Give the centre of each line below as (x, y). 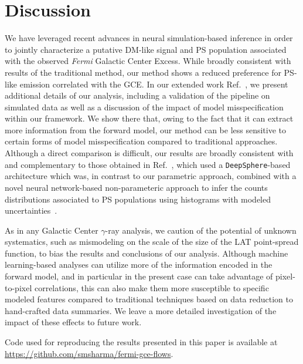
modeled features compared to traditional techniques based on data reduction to (149, 299)
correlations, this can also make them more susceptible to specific (151, 287)
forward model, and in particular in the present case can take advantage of (139, 276)
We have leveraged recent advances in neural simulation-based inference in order (149, 38)
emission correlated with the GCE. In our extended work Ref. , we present (154, 84)
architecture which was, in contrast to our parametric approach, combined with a (151, 176)
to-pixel (18, 287)
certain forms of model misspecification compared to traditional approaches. (141, 141)
